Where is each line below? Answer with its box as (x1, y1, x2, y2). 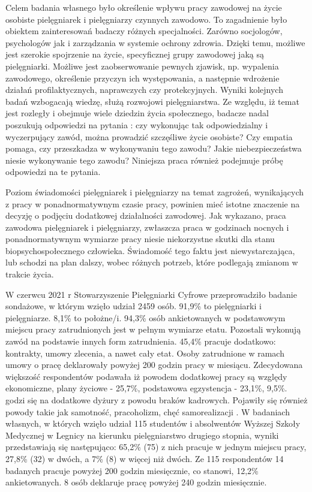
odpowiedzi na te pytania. (5, 165, 101, 178)
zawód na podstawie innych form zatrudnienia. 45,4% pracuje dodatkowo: (5, 335, 276, 348)
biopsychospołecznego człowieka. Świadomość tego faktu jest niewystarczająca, (5, 244, 295, 256)
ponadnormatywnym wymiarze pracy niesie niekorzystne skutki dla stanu (5, 233, 275, 245)
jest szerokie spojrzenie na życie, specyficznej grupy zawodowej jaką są (5, 48, 264, 61)
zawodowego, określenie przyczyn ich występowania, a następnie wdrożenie (5, 71, 280, 84)
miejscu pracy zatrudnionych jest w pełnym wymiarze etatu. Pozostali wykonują (5, 323, 301, 336)
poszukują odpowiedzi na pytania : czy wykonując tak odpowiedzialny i (5, 118, 268, 131)
